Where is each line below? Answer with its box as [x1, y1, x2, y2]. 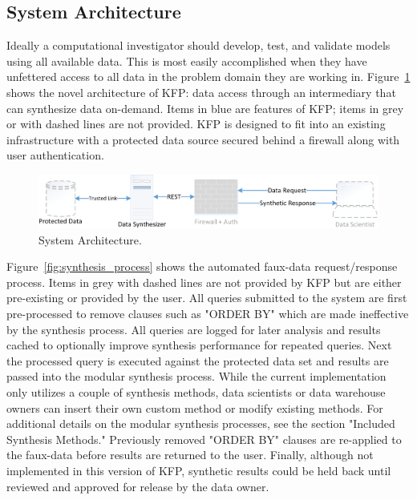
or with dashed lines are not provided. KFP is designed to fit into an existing [6, 115, 386, 132]
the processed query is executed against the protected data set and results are [6, 352, 389, 369]
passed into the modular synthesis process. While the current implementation [6, 368, 387, 385]
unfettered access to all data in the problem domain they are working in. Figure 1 [6, 68, 411, 85]
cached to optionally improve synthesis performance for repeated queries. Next [6, 337, 392, 353]
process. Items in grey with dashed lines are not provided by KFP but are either [6, 273, 402, 290]
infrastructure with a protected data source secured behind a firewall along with [6, 131, 400, 147]
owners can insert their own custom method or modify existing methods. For [6, 399, 383, 416]
